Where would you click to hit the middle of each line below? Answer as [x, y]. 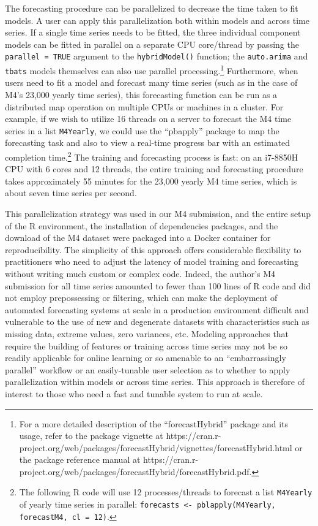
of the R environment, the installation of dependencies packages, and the [142, 225]
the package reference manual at [80, 459]
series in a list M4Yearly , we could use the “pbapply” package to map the [142, 130]
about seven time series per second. [71, 193]
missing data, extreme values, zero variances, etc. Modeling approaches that [147, 333]
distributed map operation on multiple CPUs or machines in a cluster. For [144, 106]
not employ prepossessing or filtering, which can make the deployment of [141, 298]
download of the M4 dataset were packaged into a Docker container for [138, 238]
